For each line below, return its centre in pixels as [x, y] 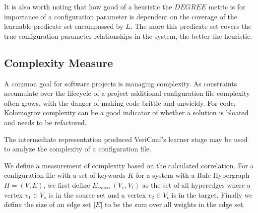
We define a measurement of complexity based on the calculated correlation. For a [129, 165]
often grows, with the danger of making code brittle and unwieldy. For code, [120, 103]
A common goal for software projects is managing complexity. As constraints [121, 83]
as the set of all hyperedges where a [196, 184]
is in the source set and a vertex [97, 194]
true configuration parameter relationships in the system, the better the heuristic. [128, 35]
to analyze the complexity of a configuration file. [78, 149]
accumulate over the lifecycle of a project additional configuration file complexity [127, 93]
